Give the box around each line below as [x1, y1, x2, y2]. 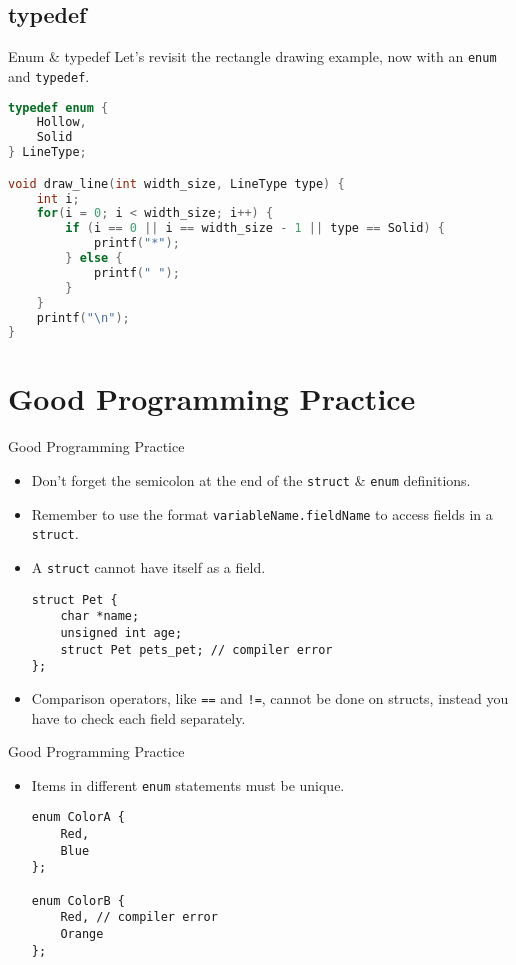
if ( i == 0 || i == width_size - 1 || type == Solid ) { [65, 221, 445, 236]
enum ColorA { [31, 810, 125, 825]
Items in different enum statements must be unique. [31, 774, 345, 795]
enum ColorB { [31, 893, 125, 908]
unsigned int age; [60, 625, 183, 640]
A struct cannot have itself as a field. [31, 556, 266, 577]
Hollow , [36, 115, 87, 130]
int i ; [36, 191, 80, 206]
